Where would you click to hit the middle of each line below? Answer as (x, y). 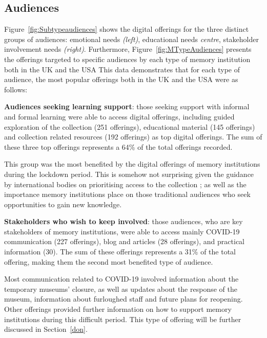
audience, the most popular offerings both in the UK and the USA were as (121, 79)
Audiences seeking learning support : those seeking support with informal (127, 106)
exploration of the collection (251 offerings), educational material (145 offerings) (130, 126)
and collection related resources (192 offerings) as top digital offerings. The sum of (133, 137)
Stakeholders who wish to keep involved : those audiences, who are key (124, 221)
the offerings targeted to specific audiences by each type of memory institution (127, 59)
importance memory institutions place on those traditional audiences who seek (127, 194)
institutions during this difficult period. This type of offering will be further (123, 319)
